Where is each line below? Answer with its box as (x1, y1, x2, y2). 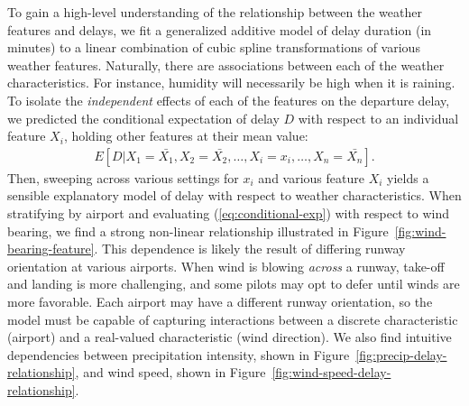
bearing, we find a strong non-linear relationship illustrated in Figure (7, 221, 389, 240)
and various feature (258, 168, 364, 187)
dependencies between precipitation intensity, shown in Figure (7, 345, 350, 364)
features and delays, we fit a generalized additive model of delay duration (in (7, 20, 432, 39)
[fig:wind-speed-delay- (271, 363, 391, 382)
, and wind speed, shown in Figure (75, 363, 266, 382)
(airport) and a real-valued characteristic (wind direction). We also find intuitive (7, 328, 452, 346)
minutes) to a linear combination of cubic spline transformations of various (7, 38, 420, 57)
